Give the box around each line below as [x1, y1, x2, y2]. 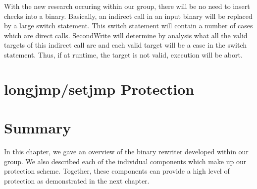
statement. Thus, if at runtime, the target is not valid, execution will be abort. [4, 49, 243, 60]
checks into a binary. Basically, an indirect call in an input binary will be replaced [4, 10, 253, 21]
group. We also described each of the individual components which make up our [4, 156, 247, 166]
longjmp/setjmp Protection [4, 78, 195, 99]
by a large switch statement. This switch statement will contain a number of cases [4, 20, 253, 31]
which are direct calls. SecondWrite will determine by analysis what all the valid [4, 30, 248, 40]
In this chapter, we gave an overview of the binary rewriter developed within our [4, 146, 249, 157]
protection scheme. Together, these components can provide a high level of [4, 166, 230, 176]
